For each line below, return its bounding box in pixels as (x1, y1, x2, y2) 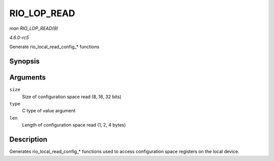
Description (9, 135, 48, 144)
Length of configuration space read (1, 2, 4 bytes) (22, 122, 126, 128)
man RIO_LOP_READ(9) (9, 25, 58, 31)
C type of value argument (22, 108, 76, 114)
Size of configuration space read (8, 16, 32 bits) (22, 94, 122, 100)
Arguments (9, 73, 46, 82)
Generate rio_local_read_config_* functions (9, 44, 99, 50)
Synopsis (9, 57, 40, 66)
